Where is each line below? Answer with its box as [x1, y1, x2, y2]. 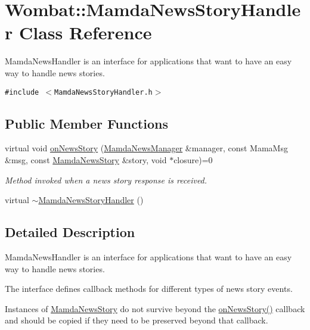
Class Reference [18, 20, 152, 45]
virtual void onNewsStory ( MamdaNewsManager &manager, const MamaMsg [5, 142, 288, 154]
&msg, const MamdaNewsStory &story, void [5, 153, 167, 166]
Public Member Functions [5, 114, 168, 132]
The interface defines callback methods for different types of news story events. [5, 282, 293, 295]
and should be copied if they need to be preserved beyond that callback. [5, 314, 268, 326]
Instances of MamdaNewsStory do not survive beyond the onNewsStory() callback [5, 302, 305, 315]
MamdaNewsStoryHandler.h [54, 88, 153, 96]
